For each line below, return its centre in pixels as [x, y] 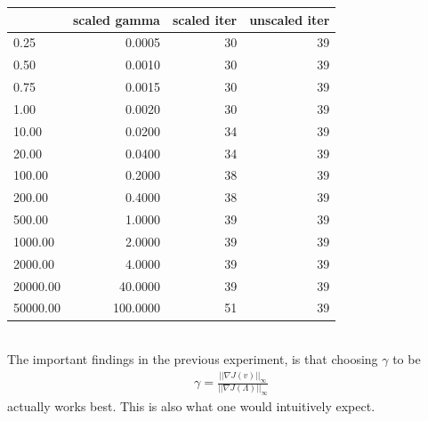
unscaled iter [290, 19]
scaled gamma [116, 19]
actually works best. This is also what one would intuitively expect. [191, 406]
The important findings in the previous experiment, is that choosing [193, 359]
